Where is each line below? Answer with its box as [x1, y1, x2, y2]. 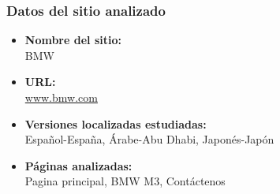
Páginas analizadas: [24, 157, 133, 173]
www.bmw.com [24, 89, 98, 105]
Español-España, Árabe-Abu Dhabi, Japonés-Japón [24, 131, 274, 147]
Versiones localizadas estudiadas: [24, 115, 207, 132]
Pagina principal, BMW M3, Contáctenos [24, 173, 226, 189]
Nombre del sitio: [24, 32, 121, 48]
